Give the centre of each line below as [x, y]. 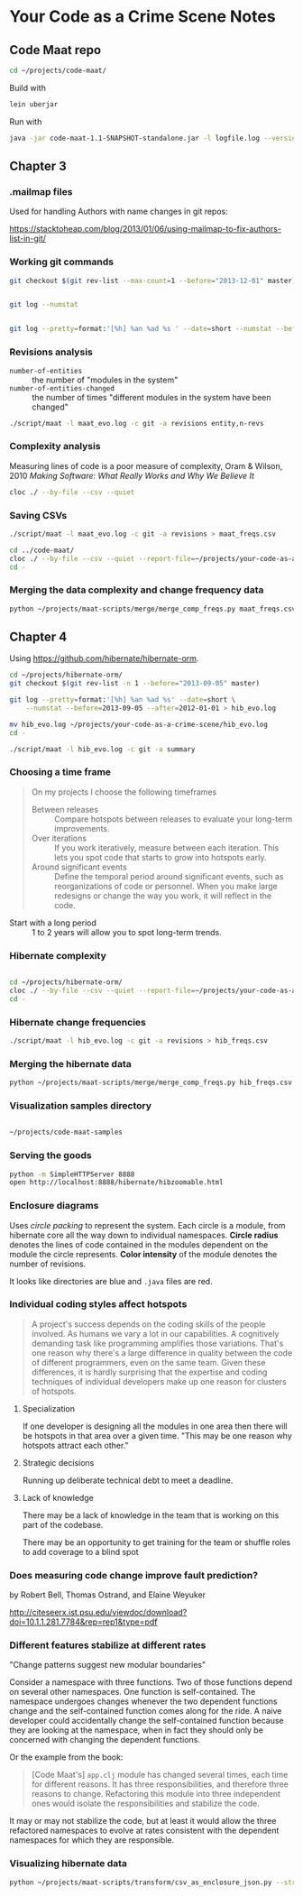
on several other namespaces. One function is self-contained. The [133, 1692]
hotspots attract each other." [75, 1445]
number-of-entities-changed [62, 388]
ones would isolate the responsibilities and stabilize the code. [145, 1804]
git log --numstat [44, 305]
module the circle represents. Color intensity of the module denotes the [143, 1254]
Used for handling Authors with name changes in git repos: [119, 212]
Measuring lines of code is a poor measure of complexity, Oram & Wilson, [146, 465]
